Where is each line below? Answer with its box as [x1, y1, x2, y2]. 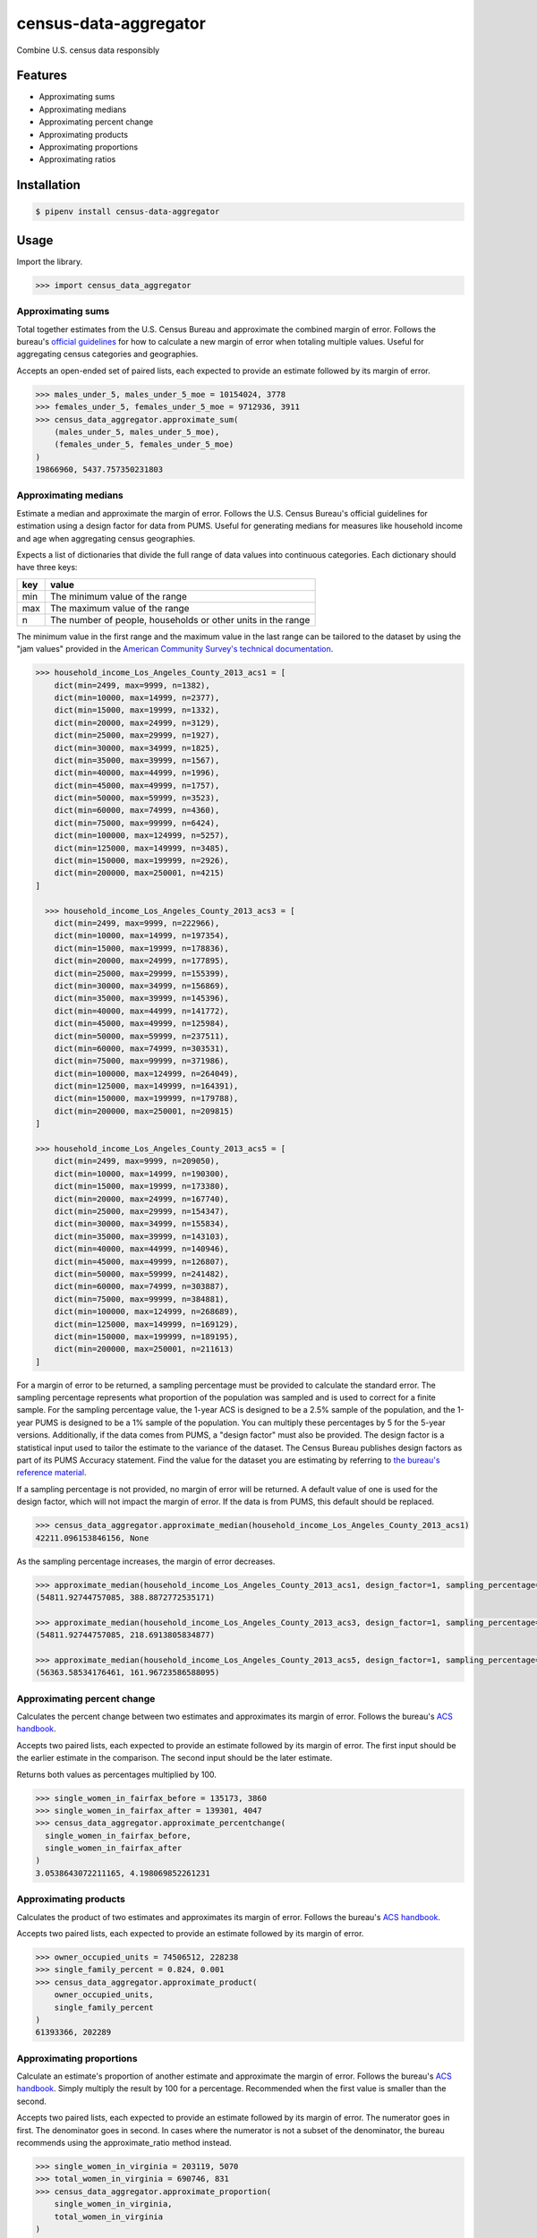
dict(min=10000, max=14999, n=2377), [54, 692, 220, 703]
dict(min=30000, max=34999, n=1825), [54, 743, 220, 753]
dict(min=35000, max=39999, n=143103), [54, 1231, 230, 1242]
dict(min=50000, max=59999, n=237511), [54, 1030, 230, 1041]
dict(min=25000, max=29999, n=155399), [54, 968, 230, 978]
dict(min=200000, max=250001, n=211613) [54, 1344, 234, 1354]
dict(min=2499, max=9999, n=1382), [54, 680, 210, 690]
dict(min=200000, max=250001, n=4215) [54, 868, 225, 878]
